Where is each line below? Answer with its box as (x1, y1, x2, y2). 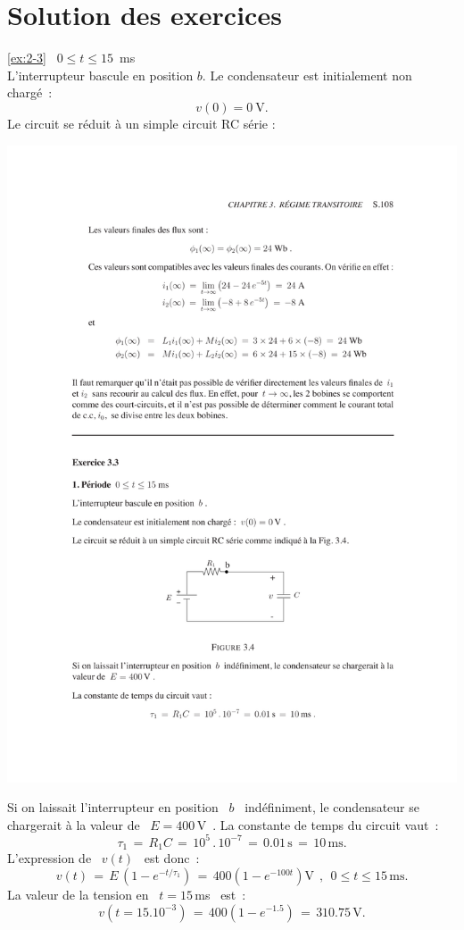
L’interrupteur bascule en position (7, 65, 194, 84)
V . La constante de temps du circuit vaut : (196, 815, 439, 834)
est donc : (144, 849, 200, 867)
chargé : (7, 83, 53, 102)
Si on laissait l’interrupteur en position (7, 798, 219, 817)
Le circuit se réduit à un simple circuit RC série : (7, 113, 276, 132)
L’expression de (7, 849, 92, 867)
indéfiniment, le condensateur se (244, 798, 419, 817)
